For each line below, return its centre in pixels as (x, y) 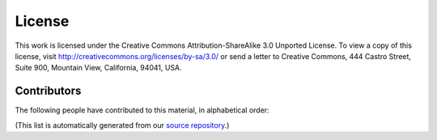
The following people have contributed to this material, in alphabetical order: (142, 110)
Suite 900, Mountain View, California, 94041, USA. (98, 68)
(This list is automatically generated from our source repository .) (122, 125)
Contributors (48, 91)
